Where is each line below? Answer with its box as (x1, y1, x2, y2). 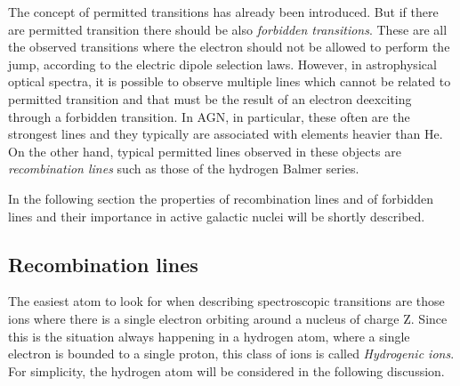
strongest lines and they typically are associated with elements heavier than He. (8, 125, 443, 143)
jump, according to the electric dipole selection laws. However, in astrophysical (8, 54, 437, 73)
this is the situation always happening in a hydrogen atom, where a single (8, 326, 410, 345)
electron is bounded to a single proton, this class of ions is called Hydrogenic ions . (8, 344, 455, 363)
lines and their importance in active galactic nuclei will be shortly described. (8, 206, 425, 225)
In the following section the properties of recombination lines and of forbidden (8, 189, 433, 207)
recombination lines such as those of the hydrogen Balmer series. (8, 159, 359, 178)
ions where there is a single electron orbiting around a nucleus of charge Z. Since (8, 309, 448, 327)
